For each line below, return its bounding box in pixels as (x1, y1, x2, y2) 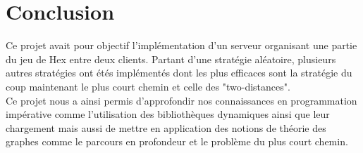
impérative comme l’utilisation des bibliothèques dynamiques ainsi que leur (6, 107, 330, 121)
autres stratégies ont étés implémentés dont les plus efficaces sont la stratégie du (6, 65, 352, 80)
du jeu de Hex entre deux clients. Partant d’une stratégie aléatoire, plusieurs (6, 51, 336, 66)
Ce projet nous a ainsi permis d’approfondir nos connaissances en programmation (6, 93, 357, 107)
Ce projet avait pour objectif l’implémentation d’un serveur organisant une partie (6, 38, 357, 53)
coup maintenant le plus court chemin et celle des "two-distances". (6, 79, 290, 93)
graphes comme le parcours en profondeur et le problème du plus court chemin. (6, 134, 348, 149)
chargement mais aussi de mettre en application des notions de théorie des (6, 120, 326, 135)
